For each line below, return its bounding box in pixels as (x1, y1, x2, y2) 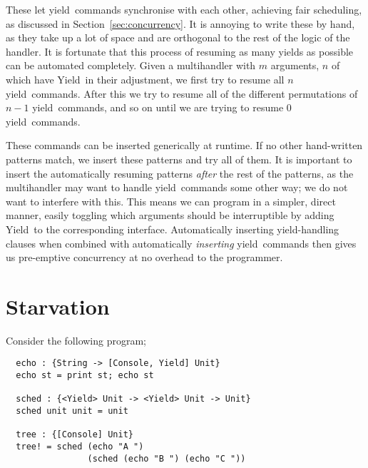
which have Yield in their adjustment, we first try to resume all (6, 71, 285, 86)
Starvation (6, 291, 110, 320)
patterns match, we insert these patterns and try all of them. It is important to (6, 151, 352, 166)
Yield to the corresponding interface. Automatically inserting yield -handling (6, 221, 339, 236)
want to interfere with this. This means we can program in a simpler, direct (6, 193, 336, 208)
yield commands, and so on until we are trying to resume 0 (32, 100, 292, 115)
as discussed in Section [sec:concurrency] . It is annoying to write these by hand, (6, 16, 355, 31)
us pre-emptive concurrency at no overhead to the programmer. (6, 250, 283, 265)
